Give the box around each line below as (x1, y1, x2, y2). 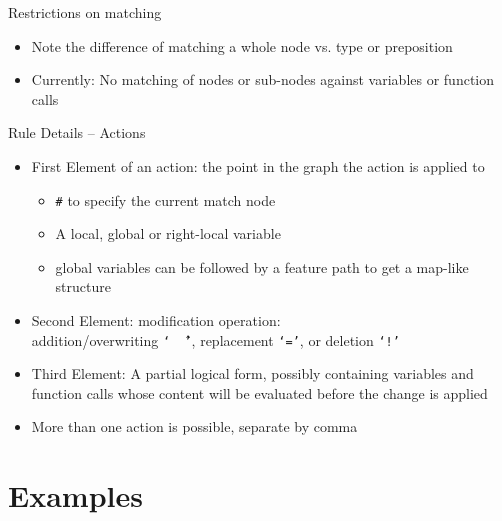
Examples (8, 475, 143, 516)
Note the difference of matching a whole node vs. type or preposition (31, 35, 453, 56)
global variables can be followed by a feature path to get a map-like (55, 256, 469, 277)
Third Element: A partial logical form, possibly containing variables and (31, 363, 474, 384)
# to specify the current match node (55, 189, 276, 210)
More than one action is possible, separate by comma (31, 416, 358, 437)
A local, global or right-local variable (55, 223, 281, 244)
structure (55, 276, 111, 297)
